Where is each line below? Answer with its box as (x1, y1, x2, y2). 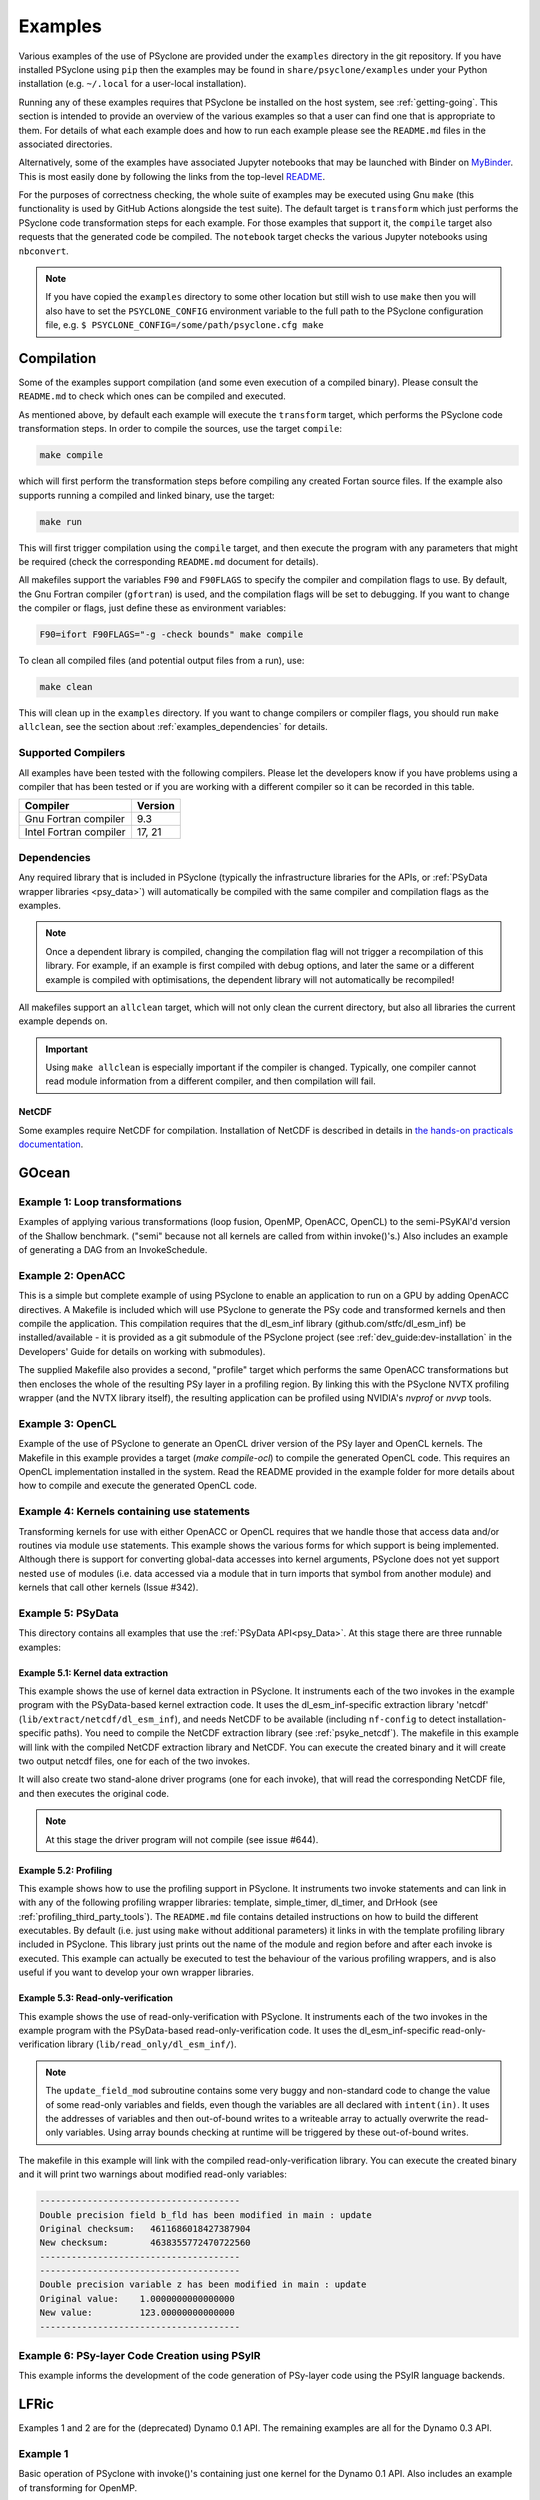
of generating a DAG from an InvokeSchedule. (18, 1244, 208, 1256)
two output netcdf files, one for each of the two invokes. (18, 1755, 250, 1767)
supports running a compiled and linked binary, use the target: (18, 489, 275, 501)
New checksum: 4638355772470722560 (39, 2237, 251, 2249)
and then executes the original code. (18, 1787, 170, 1799)
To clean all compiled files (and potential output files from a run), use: (18, 655, 305, 667)
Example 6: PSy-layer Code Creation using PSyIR (18, 2349, 261, 2362)
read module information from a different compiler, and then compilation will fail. (45, 1075, 376, 1087)
